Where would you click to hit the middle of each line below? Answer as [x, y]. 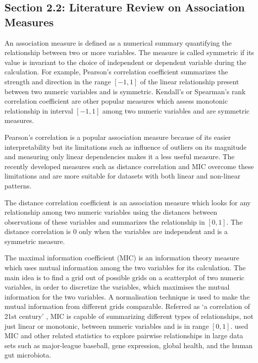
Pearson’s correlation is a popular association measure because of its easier [118, 137]
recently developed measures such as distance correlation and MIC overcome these [129, 166]
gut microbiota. [28, 355]
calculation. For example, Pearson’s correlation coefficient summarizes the [116, 72]
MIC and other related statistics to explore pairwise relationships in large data [124, 335]
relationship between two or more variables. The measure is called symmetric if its [129, 52]
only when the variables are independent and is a [153, 231]
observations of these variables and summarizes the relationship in [105, 221]
